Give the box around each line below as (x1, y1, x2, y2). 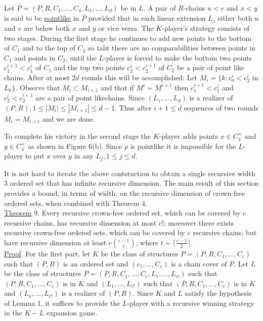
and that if (100, 82, 134, 92)
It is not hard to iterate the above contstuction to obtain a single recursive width (4, 168, 255, 178)
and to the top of (22, 42, 75, 53)
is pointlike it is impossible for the (130, 140, 236, 151)
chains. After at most (4, 72, 70, 83)
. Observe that (15, 82, 60, 92)
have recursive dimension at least (4, 237, 107, 247)
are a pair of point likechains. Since (35, 92, 145, 103)
